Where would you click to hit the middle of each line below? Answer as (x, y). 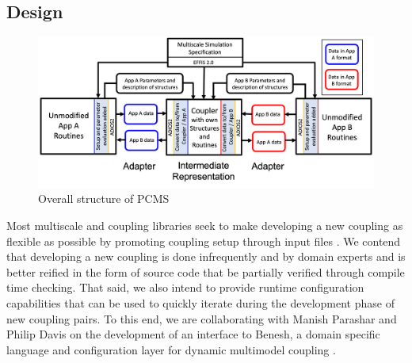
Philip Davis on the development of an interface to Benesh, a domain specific (193, 334)
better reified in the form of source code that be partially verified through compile (206, 271)
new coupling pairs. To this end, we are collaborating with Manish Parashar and (202, 318)
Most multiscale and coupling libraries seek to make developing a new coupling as (205, 225)
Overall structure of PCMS (104, 199)
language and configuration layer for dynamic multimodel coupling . (171, 349)
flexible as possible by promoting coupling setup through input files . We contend (204, 241)
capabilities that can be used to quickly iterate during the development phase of (200, 303)
